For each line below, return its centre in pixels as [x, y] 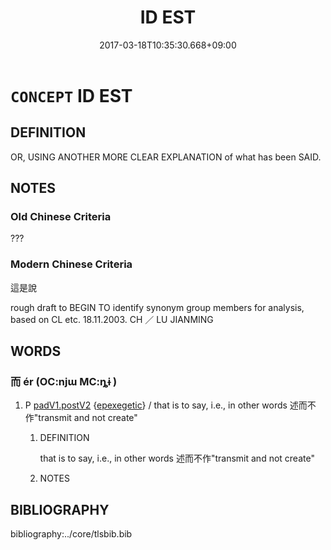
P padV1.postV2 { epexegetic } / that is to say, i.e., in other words [156, 405]
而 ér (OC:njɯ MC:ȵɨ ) [64, 382]
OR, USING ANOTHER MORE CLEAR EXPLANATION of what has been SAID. [166, 157]
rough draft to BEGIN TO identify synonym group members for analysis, [157, 307]
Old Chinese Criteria [61, 217]
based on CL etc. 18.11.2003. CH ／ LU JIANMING [112, 319]
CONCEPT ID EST [71, 95]
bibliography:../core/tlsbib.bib [71, 534]
